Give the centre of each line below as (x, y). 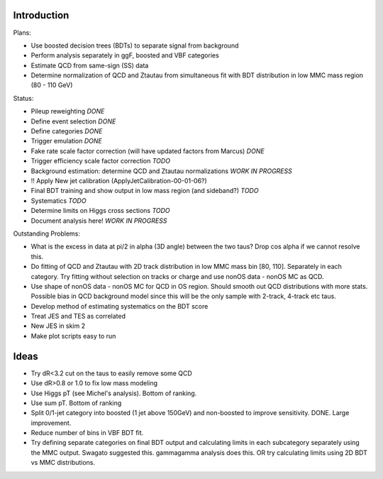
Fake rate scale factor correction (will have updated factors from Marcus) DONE (148, 151)
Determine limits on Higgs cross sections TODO (100, 211)
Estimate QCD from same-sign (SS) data (90, 65)
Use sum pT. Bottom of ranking (76, 403)
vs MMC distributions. (63, 463)
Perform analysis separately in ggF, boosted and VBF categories (125, 55)
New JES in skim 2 (58, 326)
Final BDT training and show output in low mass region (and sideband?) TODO (145, 191)
